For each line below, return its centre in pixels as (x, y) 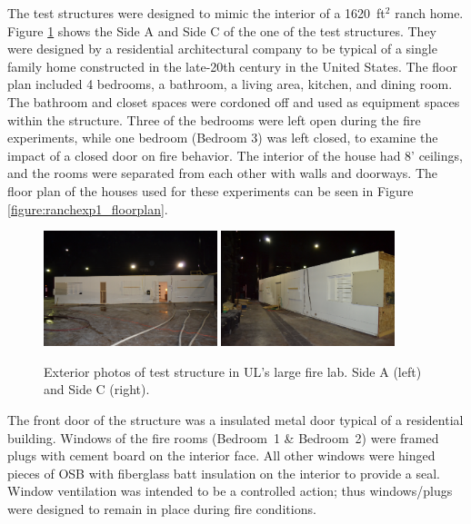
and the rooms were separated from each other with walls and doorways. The (223, 173)
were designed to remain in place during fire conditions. (162, 508)
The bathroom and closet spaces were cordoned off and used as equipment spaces (234, 101)
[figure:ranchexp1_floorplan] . (88, 208)
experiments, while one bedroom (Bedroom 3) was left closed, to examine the (223, 138)
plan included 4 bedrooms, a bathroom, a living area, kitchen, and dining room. (230, 84)
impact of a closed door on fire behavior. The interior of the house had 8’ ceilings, (235, 155)
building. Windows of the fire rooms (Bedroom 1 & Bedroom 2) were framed (223, 437)
